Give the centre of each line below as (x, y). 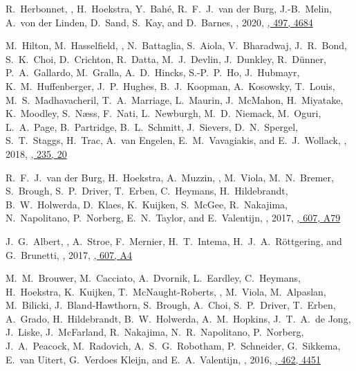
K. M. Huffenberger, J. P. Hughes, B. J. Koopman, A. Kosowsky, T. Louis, (170, 85)
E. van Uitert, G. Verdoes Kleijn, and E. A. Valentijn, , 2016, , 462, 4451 (163, 359)
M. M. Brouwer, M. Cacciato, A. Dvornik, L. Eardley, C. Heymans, (153, 278)
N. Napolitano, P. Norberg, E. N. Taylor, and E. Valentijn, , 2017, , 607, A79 (173, 218)
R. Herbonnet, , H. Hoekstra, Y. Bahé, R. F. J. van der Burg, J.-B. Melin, (169, 8)
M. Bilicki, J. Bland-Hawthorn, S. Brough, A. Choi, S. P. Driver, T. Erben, (171, 305)
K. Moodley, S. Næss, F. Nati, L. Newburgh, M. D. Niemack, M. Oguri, (163, 113)
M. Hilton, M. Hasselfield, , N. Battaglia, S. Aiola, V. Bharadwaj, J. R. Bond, (176, 45)
